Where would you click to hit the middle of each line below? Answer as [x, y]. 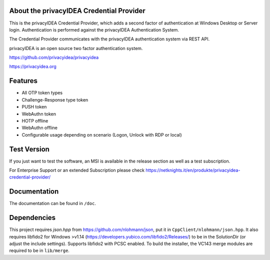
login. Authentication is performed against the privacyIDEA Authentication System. [94, 29]
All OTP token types [42, 93]
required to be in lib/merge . [39, 250]
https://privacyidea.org [33, 66]
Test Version [29, 149]
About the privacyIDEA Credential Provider [77, 11]
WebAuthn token [39, 114]
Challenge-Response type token [55, 99]
